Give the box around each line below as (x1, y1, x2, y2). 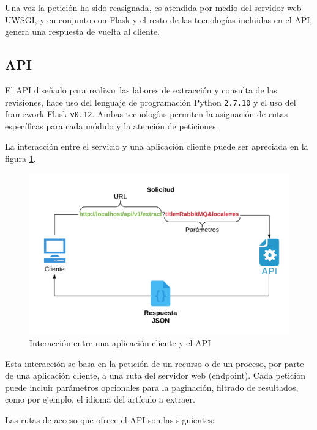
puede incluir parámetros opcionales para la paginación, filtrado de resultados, (5, 381, 299, 393)
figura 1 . (5, 152, 36, 165)
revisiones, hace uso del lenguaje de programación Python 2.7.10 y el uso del (5, 95, 296, 108)
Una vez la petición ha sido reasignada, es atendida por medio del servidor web (5, 1, 302, 13)
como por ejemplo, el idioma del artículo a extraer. (5, 393, 195, 406)
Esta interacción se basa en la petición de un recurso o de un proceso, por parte (5, 357, 304, 370)
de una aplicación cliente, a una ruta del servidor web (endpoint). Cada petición (5, 369, 306, 382)
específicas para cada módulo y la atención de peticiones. (5, 119, 218, 132)
